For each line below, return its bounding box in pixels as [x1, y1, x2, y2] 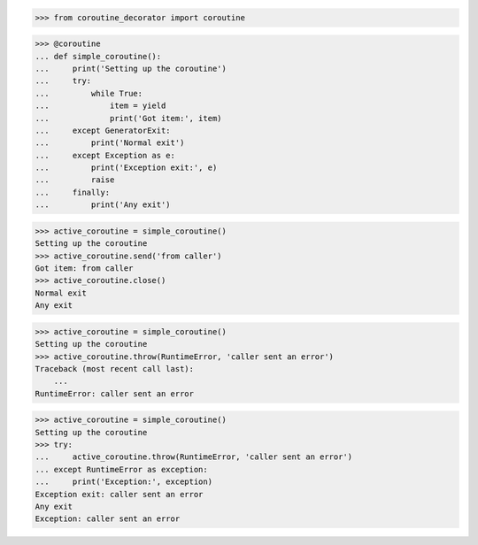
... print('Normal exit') [35, 138, 185, 148]
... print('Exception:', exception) [35, 477, 212, 487]
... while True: [35, 88, 143, 98]
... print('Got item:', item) [35, 113, 222, 123]
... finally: [35, 187, 111, 197]
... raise [35, 175, 115, 185]
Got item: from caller [35, 264, 134, 273]
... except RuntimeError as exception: [35, 464, 208, 474]
